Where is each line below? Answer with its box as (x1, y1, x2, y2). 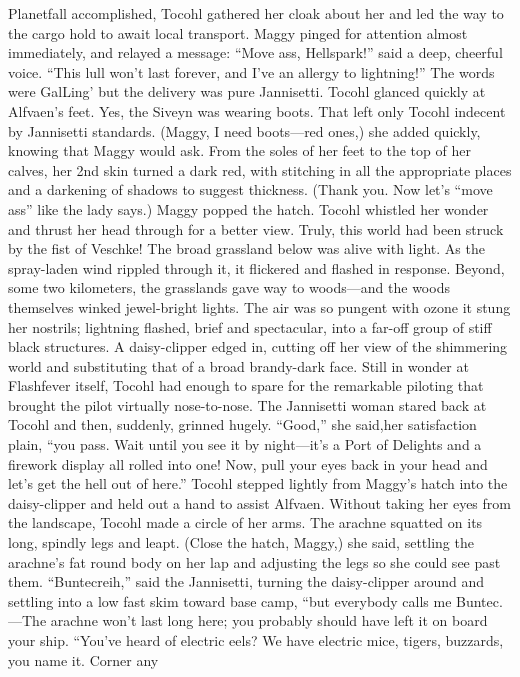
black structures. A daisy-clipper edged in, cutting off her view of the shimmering (8, 336, 508, 357)
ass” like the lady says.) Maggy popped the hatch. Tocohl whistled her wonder (8, 198, 489, 219)
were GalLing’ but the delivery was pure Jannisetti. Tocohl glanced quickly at (8, 81, 486, 102)
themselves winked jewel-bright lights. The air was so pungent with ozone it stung (8, 296, 511, 317)
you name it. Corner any (8, 649, 159, 670)
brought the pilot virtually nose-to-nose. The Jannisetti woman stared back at (8, 394, 487, 415)
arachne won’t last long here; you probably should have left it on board (50, 610, 488, 631)
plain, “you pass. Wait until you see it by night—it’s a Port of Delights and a (8, 434, 482, 455)
